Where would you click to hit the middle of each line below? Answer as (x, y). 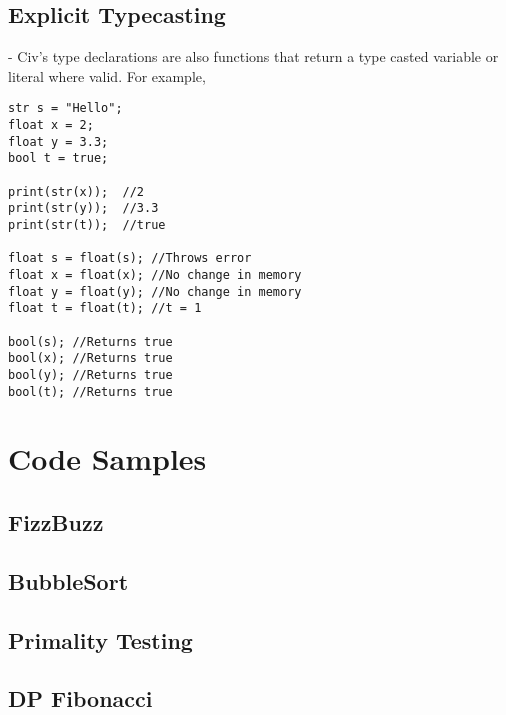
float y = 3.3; (58, 141)
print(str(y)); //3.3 (83, 208)
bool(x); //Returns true (90, 358)
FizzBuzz (56, 521)
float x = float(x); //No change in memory (155, 274)
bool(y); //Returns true (90, 374)
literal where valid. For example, (107, 75)
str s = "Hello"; (65, 108)
